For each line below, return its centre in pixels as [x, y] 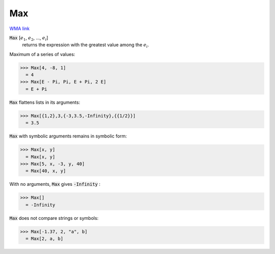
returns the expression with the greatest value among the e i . [86, 46]
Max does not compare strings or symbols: [54, 218]
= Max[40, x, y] [46, 171]
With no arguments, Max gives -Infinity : [55, 184]
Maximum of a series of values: [42, 54]
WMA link [20, 29]
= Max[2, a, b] [45, 239]
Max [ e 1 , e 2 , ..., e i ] [29, 38]
